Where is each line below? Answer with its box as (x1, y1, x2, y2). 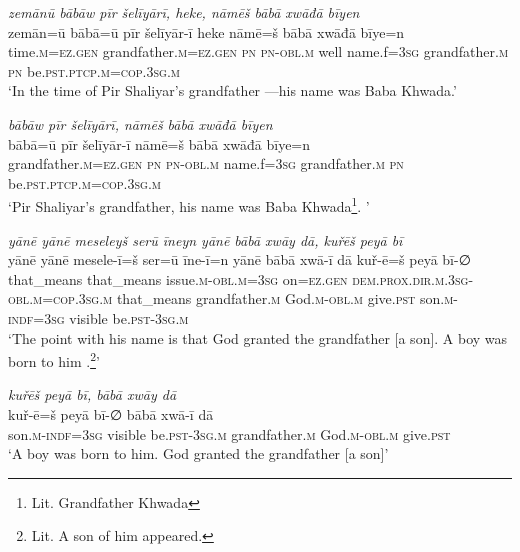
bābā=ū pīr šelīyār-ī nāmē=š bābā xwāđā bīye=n (8, 133, 311, 154)
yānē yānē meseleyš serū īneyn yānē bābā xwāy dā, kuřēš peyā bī (8, 229, 403, 250)
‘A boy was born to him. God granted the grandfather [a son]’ (8, 443, 389, 464)
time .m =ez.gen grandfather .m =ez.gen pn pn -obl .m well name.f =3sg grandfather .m (8, 41, 509, 62)
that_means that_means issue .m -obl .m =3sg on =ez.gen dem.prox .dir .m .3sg (8, 268, 469, 289)
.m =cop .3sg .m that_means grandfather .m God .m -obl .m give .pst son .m (29, 288, 454, 309)
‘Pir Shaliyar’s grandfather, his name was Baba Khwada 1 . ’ (8, 193, 370, 216)
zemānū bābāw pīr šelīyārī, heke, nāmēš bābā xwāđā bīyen (8, 2, 360, 22)
